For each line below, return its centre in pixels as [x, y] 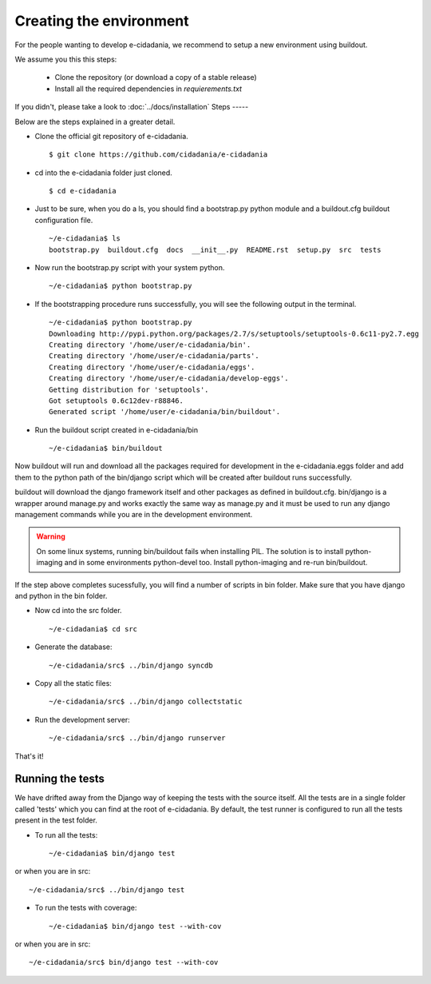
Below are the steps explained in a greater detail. [95, 122]
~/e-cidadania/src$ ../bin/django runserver [138, 738]
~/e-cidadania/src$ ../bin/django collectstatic [146, 702]
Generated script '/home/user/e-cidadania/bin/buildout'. [165, 412]
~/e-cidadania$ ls [85, 239]
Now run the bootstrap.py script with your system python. [130, 268]
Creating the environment [102, 21]
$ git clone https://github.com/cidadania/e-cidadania [158, 155]
